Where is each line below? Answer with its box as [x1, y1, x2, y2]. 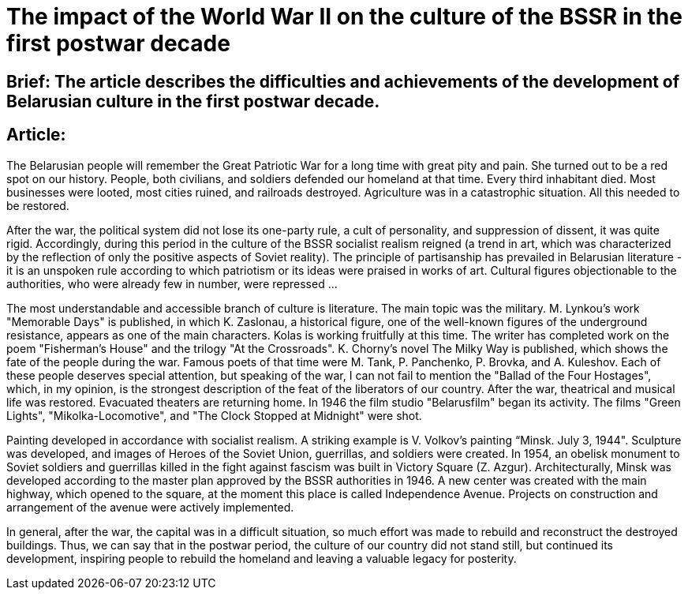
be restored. [6, 198, 69, 212]
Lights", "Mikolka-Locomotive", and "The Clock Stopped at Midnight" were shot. [6, 408, 422, 422]
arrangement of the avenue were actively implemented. [6, 500, 294, 514]
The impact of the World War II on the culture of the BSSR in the [6, 3, 682, 30]
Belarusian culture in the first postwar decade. [6, 91, 380, 111]
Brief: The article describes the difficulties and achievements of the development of [6, 71, 680, 92]
